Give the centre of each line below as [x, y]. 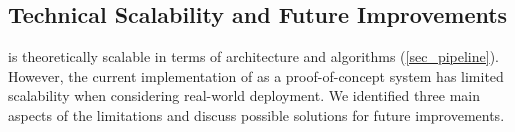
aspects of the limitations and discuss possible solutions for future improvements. [256, 114]
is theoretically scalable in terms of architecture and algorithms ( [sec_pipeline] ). [253, 56]
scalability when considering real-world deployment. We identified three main [244, 95]
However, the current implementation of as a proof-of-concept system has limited [256, 75]
